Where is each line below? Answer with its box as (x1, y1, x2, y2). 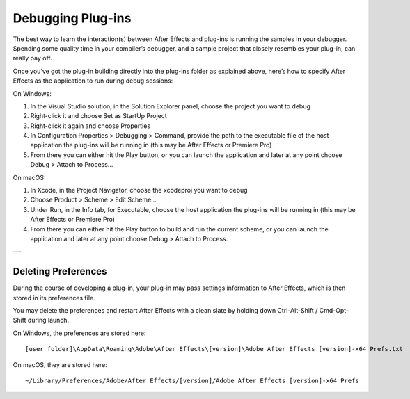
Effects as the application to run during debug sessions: (13, 76, 173, 85)
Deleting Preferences (13, 266, 107, 277)
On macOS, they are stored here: (13, 360, 107, 368)
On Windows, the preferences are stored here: (13, 329, 146, 337)
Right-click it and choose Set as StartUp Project (30, 112, 167, 120)
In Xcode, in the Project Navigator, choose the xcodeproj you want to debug (30, 186, 248, 195)
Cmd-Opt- (319, 307, 349, 315)
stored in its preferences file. (13, 293, 95, 302)
